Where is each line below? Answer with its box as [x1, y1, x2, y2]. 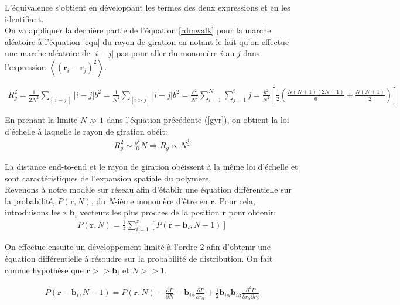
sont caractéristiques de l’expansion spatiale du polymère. [5, 172, 211, 184]
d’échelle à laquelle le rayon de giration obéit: [5, 125, 167, 137]
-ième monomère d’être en [114, 194, 208, 207]
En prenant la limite [5, 114, 78, 125]
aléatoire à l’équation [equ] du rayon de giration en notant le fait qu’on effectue [5, 35, 289, 47]
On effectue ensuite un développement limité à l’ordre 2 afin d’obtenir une [5, 241, 271, 253]
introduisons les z [5, 206, 67, 218]
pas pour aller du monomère [116, 47, 218, 59]
